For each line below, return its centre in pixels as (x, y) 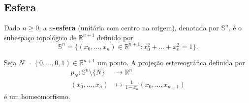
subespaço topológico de (40, 37)
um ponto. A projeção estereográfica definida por (171, 63)
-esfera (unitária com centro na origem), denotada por (136, 28)
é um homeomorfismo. (37, 96)
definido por (115, 37)
